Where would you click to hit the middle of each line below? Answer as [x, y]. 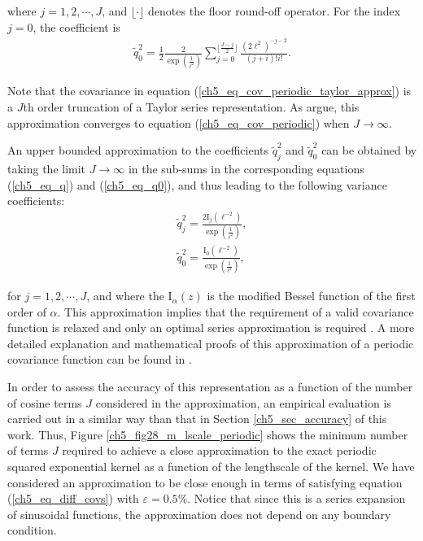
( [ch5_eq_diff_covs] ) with [73, 498]
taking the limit [47, 168]
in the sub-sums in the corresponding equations [246, 168]
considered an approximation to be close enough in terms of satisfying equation [205, 482]
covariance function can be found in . [100, 359]
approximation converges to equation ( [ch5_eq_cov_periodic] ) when [179, 122]
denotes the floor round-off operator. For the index [275, 11]
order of [27, 311]
